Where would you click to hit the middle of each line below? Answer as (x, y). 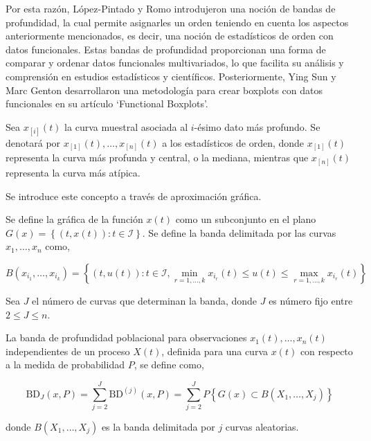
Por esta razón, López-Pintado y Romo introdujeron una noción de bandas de (171, 8)
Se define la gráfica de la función (74, 219)
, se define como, (169, 364)
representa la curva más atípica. (73, 172)
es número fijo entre (311, 300)
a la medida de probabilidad (65, 364)
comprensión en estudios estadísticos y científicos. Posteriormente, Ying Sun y (171, 76)
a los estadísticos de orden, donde (233, 142)
